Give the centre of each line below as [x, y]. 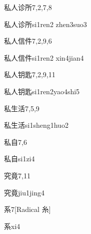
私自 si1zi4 [19, 159]
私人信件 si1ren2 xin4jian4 [44, 57]
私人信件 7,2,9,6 [28, 41]
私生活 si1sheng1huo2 [36, 125]
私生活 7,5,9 [22, 108]
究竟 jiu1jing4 [24, 192]
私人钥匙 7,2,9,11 [30, 74]
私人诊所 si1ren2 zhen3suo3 [45, 24]
